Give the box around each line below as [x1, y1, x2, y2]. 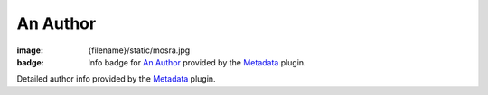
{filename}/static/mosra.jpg [88, 45, 191, 56]
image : [16, 45, 44, 56]
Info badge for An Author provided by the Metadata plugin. [88, 56, 306, 67]
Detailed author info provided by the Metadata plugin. [16, 73, 216, 84]
